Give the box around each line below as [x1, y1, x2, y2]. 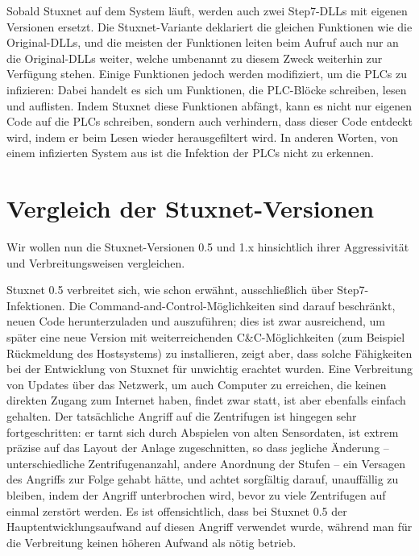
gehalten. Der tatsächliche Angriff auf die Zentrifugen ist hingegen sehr [6, 408, 357, 424]
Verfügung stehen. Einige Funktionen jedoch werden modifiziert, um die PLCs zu [6, 65, 407, 82]
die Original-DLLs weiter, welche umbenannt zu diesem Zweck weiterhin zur [6, 49, 383, 66]
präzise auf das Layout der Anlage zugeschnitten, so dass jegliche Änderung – [6, 439, 389, 456]
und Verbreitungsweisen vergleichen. [6, 254, 185, 271]
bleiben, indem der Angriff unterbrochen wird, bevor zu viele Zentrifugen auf [6, 486, 386, 503]
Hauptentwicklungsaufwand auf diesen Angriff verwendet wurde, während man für [6, 518, 413, 535]
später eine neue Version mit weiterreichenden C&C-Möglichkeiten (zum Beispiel [6, 329, 405, 346]
